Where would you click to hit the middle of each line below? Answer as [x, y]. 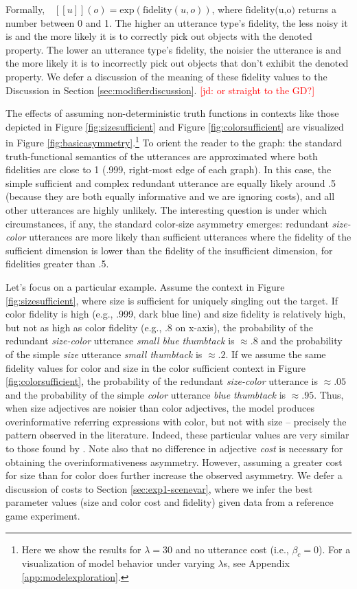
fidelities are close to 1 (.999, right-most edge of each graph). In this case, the [169, 169]
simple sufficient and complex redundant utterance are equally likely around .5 [171, 182]
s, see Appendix [256, 563]
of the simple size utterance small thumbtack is [104, 354]
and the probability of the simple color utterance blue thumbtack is [146, 394]
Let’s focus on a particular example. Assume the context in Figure [145, 286]
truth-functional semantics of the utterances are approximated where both [162, 156]
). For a [335, 549]
